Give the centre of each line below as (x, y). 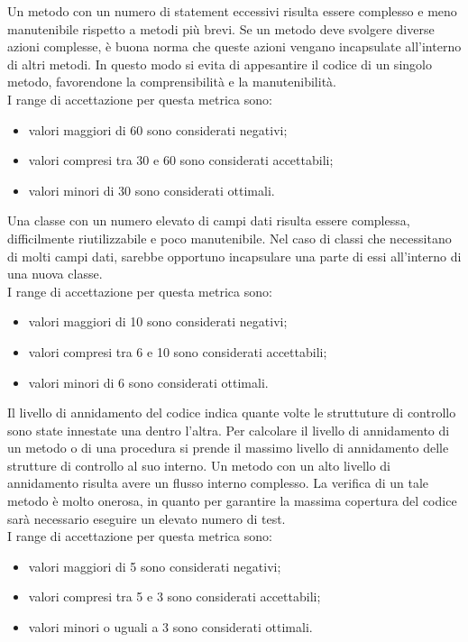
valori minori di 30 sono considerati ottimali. (151, 190)
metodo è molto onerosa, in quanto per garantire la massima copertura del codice (232, 501)
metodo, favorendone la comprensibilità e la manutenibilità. (172, 82)
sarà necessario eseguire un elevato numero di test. (147, 518)
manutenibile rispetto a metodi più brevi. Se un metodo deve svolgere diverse (221, 28)
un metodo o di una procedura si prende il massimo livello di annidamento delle (228, 448)
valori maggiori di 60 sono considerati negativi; (158, 129)
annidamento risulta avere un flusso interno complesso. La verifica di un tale (218, 483)
